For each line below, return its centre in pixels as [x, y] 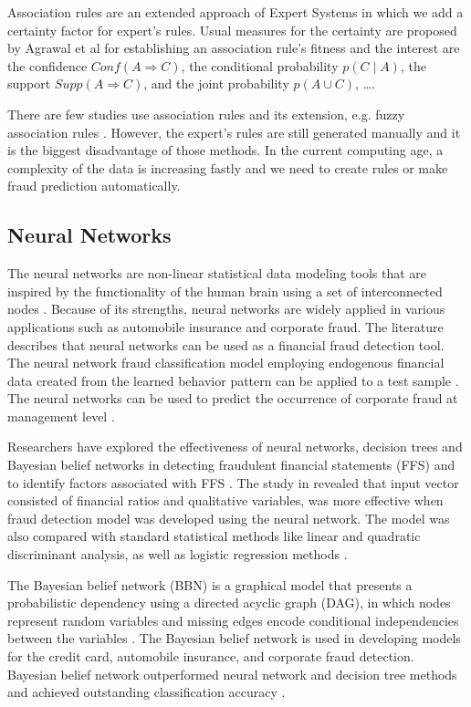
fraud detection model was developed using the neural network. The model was [229, 518]
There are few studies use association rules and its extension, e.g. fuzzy [206, 114]
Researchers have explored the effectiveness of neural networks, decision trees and [235, 447]
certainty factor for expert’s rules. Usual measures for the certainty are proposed [232, 30]
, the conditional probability [260, 65]
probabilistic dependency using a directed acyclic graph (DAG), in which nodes [229, 603]
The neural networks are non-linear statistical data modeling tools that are [217, 273]
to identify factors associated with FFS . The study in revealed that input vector [233, 482]
